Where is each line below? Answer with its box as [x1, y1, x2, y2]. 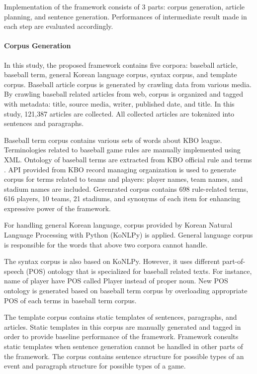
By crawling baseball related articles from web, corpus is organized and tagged [4, 89, 243, 99]
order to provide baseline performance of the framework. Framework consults [4, 331, 239, 342]
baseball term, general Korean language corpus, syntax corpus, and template [4, 69, 237, 80]
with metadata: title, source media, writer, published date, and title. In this [4, 98, 235, 109]
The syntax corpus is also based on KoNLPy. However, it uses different [4, 256, 220, 266]
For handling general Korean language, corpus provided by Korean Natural [4, 220, 233, 230]
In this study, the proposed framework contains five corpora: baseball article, [4, 59, 238, 70]
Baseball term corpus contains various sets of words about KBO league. [4, 134, 222, 145]
